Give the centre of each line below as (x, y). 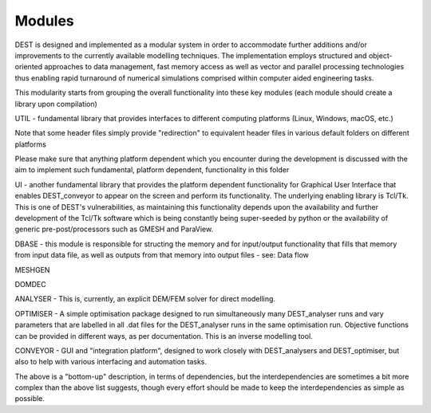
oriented (29, 67)
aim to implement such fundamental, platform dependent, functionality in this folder (152, 170)
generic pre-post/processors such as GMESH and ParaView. (114, 229)
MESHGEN (32, 269)
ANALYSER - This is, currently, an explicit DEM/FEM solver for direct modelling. (145, 299)
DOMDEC (31, 284)
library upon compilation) (56, 104)
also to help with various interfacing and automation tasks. (111, 362)
